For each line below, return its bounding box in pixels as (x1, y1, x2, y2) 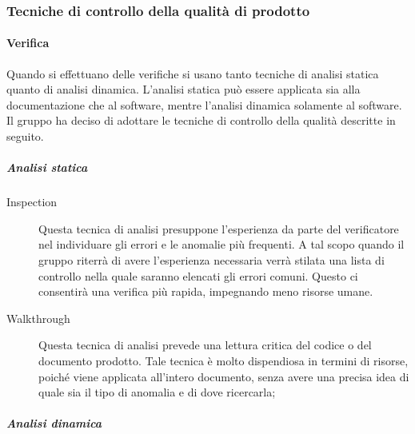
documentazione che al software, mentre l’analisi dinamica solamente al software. (6, 96, 402, 113)
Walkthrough (6, 309, 70, 326)
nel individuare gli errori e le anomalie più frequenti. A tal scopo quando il (38, 236, 405, 253)
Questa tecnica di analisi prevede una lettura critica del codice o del (38, 336, 372, 353)
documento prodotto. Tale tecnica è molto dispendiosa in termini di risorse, (38, 352, 409, 368)
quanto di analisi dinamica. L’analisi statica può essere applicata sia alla (6, 81, 361, 98)
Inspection (6, 193, 58, 210)
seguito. (6, 128, 44, 145)
